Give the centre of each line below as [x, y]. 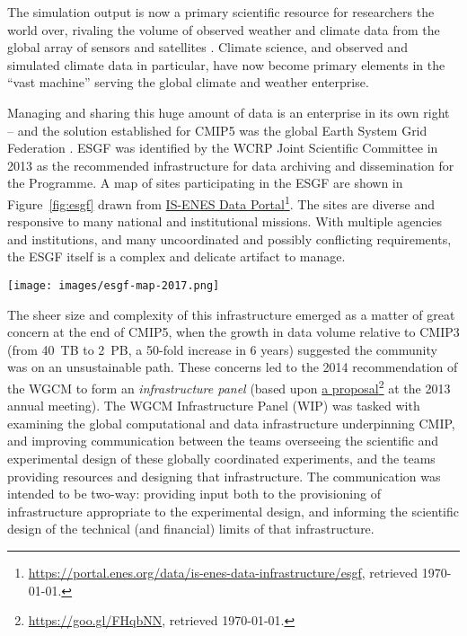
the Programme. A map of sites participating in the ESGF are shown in [205, 183]
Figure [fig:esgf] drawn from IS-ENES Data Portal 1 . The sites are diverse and [221, 202]
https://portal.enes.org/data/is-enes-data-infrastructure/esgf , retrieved [223, 572]
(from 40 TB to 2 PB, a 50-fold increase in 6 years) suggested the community [222, 349]
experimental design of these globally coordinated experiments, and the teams [221, 459]
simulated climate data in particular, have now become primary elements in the [226, 64]
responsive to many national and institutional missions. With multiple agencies [225, 221]
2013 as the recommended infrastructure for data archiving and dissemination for [231, 165]
